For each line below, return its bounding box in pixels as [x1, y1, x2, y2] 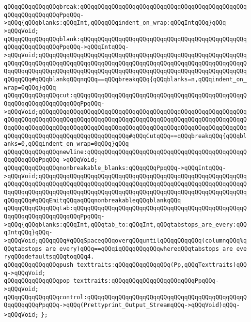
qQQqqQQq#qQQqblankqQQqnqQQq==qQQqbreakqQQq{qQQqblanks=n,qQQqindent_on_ [4, 76, 247, 83]
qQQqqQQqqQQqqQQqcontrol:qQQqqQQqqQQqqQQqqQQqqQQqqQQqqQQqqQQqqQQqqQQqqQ [4, 293, 247, 301]
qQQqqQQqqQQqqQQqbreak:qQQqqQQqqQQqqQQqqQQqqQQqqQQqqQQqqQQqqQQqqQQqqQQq [4, 3, 247, 10]
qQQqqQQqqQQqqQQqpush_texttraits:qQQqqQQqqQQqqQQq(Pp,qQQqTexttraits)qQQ [4, 261, 247, 268]
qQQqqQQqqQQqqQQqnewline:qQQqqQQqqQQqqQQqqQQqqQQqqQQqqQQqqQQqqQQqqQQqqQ [4, 148, 247, 155]
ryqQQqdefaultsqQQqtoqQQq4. [4, 253, 94, 261]
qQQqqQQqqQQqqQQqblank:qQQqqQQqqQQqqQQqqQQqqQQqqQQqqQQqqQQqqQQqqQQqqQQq [4, 35, 247, 43]
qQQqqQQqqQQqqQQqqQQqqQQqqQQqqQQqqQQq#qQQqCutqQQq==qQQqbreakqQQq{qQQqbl [4, 132, 247, 139]
